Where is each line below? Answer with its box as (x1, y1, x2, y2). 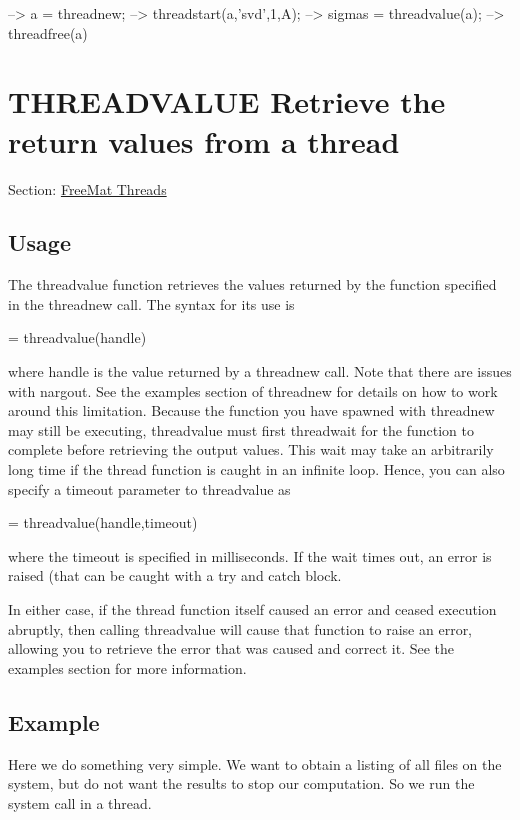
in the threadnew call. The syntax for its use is (8, 293, 295, 314)
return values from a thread (8, 120, 400, 161)
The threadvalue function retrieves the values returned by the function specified (8, 274, 497, 295)
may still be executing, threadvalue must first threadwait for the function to (8, 419, 474, 440)
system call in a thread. (8, 792, 152, 813)
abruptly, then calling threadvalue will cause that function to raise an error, (8, 618, 473, 639)
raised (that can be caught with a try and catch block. (8, 565, 342, 586)
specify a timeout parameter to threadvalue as (8, 478, 291, 499)
